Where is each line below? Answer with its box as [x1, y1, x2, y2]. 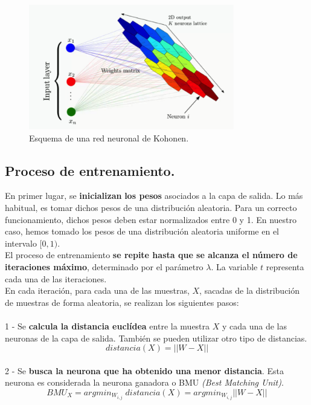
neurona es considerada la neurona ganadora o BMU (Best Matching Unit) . [5, 376, 284, 389]
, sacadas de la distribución [199, 284, 300, 297]
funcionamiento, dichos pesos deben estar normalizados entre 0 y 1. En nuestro [5, 213, 297, 225]
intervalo [5, 236, 37, 249]
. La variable [211, 260, 258, 273]
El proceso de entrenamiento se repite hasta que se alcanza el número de [5, 248, 298, 261]
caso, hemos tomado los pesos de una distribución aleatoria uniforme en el [5, 225, 280, 238]
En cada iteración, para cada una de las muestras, [5, 284, 190, 297]
